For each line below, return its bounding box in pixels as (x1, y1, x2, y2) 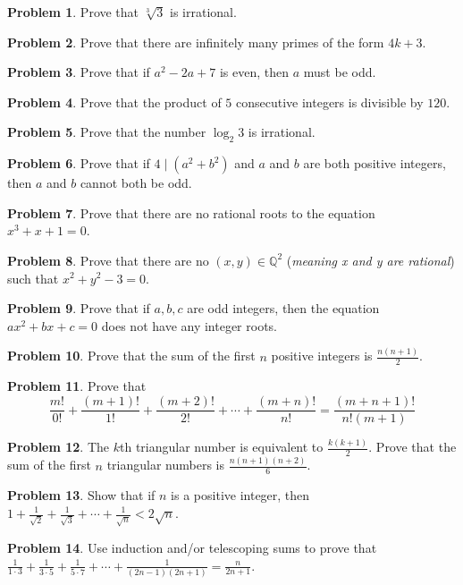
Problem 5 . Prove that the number (7, 123, 206, 141)
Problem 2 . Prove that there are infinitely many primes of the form (7, 32, 384, 51)
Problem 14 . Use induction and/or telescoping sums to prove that (7, 538, 377, 556)
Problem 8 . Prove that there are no (7, 250, 209, 269)
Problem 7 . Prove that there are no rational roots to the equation (7, 203, 375, 222)
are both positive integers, (303, 154, 446, 173)
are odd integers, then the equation (187, 299, 380, 318)
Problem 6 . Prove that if (7, 154, 150, 173)
